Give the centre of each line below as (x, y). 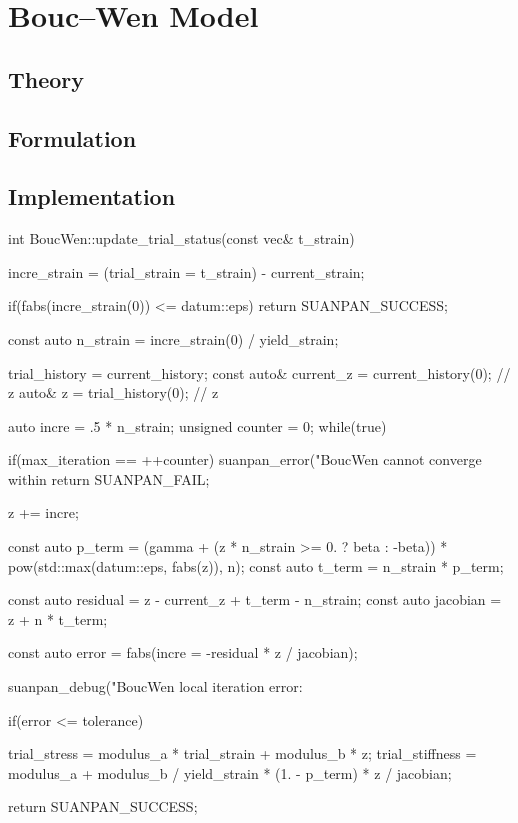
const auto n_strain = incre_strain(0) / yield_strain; (173, 338)
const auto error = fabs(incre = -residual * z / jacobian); (183, 652)
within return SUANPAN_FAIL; (109, 478)
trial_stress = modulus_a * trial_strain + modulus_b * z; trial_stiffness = (242, 753)
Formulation (72, 137)
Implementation (92, 196)
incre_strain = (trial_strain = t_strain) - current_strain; (186, 271)
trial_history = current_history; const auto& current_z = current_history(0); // (259, 372)
